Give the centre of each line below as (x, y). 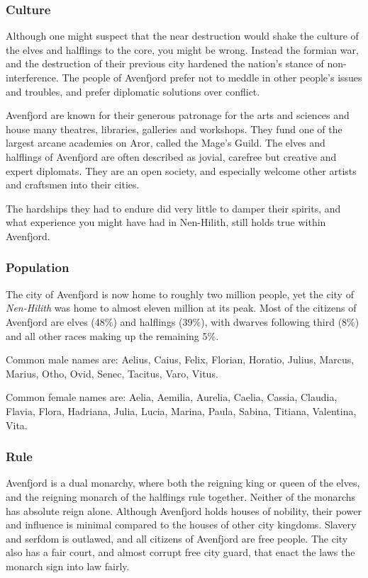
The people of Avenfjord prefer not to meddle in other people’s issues (212, 77)
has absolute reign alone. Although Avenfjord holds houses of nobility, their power (184, 510)
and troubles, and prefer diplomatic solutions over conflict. (133, 91)
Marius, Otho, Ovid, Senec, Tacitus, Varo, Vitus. (112, 373)
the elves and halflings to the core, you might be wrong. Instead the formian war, (182, 49)
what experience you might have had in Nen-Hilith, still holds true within (166, 222)
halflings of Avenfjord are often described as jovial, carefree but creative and (171, 156)
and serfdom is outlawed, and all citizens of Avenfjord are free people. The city (177, 538)
